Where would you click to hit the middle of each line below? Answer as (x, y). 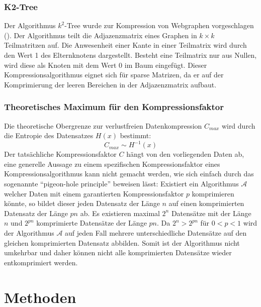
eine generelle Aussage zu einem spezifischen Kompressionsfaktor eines (112, 164)
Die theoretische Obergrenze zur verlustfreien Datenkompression (103, 125)
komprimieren (213, 193)
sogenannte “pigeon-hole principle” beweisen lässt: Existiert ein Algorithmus (121, 184)
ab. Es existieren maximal (120, 213)
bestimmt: (136, 135)
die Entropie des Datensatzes (49, 135)
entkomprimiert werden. (41, 262)
